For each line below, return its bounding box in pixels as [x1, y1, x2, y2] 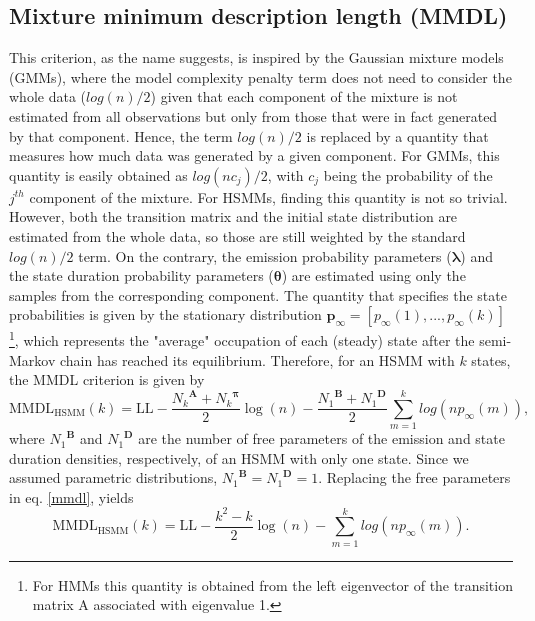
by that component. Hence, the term [9, 125, 233, 146]
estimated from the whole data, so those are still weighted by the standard [9, 225, 466, 246]
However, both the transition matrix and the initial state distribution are [9, 206, 458, 227]
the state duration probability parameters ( [9, 265, 274, 286]
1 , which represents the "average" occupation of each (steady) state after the [9, 327, 475, 350]
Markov [9, 349, 56, 370]
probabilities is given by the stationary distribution [9, 304, 322, 325]
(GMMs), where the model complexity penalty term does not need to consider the [9, 66, 512, 87]
